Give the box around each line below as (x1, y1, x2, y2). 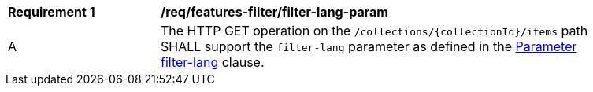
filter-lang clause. (161, 54, 265, 70)
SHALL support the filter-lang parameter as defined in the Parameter (161, 39, 577, 54)
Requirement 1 (8, 4, 95, 20)
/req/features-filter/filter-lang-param (161, 4, 388, 20)
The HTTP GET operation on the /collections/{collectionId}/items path (161, 23, 588, 39)
